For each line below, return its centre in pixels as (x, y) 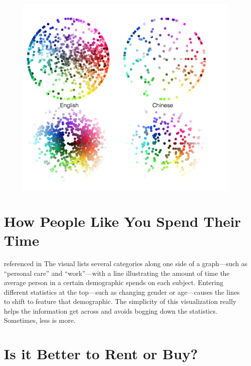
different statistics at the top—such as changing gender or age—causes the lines (122, 292)
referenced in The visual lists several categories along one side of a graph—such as (126, 263)
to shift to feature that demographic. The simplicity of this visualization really (120, 301)
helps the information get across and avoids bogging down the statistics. (111, 310)
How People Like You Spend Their (123, 221)
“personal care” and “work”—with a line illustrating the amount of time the (117, 273)
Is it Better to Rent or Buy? (101, 354)
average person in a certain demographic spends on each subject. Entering (114, 282)
